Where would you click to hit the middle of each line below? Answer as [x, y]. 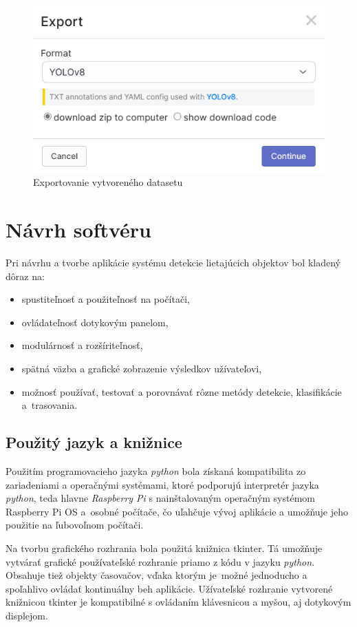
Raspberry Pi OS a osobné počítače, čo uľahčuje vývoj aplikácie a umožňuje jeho [177, 511]
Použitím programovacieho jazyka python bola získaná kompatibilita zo [156, 471]
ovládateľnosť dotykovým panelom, [95, 322]
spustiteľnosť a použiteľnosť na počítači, [106, 299]
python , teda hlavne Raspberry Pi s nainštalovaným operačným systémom [161, 498]
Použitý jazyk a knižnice [94, 442]
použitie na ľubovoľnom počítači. [75, 525]
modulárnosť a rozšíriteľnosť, [82, 345]
